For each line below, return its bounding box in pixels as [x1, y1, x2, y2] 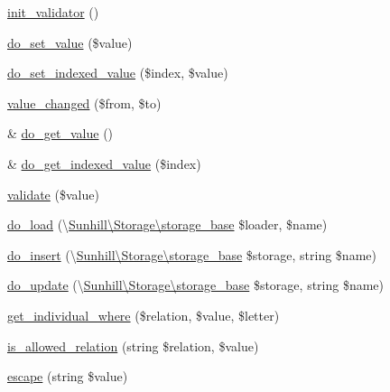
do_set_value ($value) [7, 33, 133, 51]
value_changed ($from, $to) [7, 93, 162, 112]
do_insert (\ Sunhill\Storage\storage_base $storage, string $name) [7, 245, 376, 264]
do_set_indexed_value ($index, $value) [7, 63, 228, 82]
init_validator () [7, 3, 99, 21]
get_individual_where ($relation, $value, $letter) [7, 305, 280, 324]
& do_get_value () [7, 124, 114, 143]
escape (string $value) [7, 367, 128, 386]
